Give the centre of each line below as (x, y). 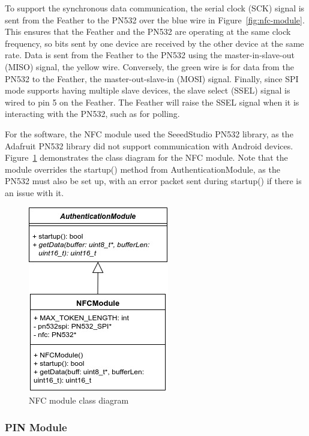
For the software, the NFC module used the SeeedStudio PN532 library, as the (149, 133)
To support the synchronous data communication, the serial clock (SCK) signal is (155, 8)
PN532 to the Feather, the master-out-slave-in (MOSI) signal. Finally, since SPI (152, 78)
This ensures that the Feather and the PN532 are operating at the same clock (148, 31)
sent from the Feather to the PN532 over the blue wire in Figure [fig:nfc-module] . (155, 19)
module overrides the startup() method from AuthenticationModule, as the (142, 169)
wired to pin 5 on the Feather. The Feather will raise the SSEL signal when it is (152, 102)
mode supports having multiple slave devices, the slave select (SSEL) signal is (148, 90)
